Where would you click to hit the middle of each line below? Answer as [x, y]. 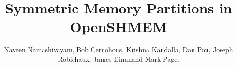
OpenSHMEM [118, 27]
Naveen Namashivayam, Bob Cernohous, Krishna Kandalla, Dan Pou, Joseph [118, 50]
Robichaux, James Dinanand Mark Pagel [118, 59]
